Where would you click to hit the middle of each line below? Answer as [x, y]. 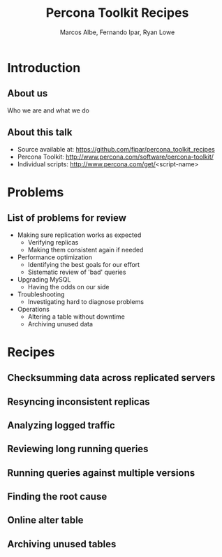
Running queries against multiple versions [101, 473]
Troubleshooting [41, 294]
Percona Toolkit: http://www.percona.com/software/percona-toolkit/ [116, 157]
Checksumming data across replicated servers [111, 378]
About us [28, 93]
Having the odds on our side [68, 287]
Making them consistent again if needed [86, 249]
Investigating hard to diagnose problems [86, 301]
